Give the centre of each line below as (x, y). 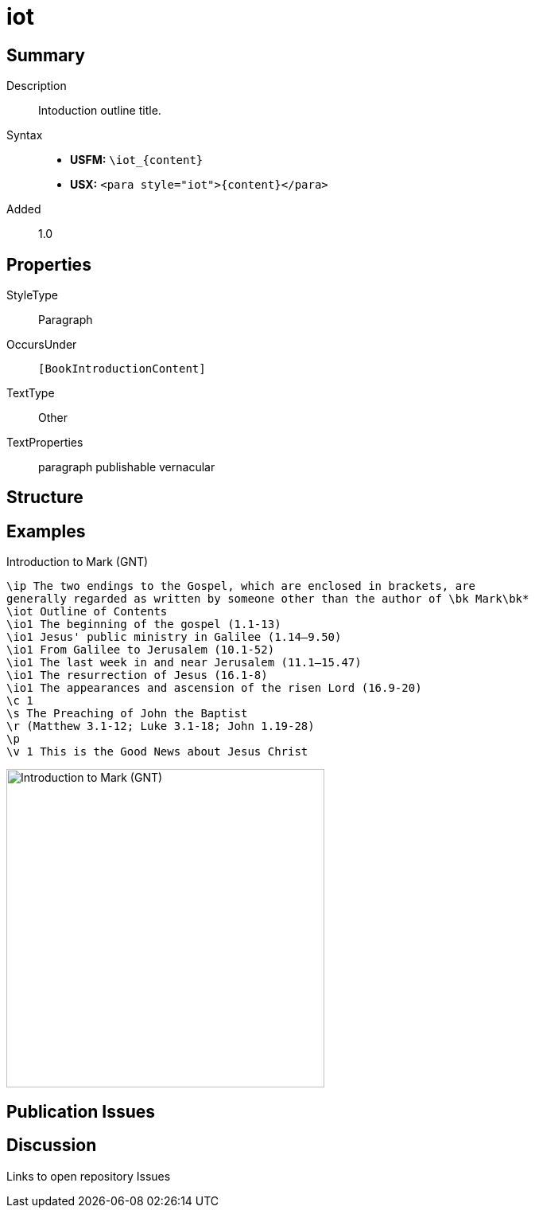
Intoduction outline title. (100, 111)
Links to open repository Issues (89, 1176)
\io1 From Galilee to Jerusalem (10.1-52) (141, 650)
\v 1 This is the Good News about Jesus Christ (157, 752)
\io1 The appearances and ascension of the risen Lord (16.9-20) (214, 688)
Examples (46, 531)
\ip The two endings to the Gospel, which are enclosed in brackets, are (241, 586)
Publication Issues (81, 1111)
